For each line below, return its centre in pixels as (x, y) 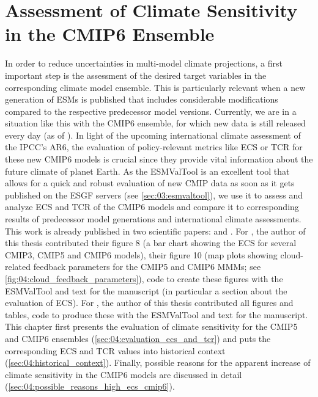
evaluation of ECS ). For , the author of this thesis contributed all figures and (149, 303)
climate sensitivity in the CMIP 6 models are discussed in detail (124, 374)
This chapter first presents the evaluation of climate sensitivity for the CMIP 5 (151, 326)
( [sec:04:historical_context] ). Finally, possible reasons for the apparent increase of (158, 362)
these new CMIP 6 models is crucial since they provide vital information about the (159, 159)
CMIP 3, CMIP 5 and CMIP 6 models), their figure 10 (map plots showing (141, 254)
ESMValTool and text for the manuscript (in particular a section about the (146, 290)
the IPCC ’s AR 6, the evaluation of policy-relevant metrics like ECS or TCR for (154, 147)
